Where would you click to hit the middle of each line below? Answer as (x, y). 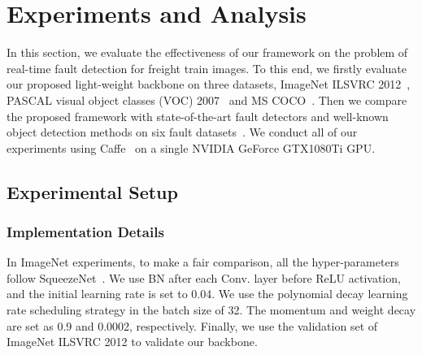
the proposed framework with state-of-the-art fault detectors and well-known (198, 116)
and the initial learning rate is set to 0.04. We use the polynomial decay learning (207, 294)
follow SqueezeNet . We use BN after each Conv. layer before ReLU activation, (204, 277)
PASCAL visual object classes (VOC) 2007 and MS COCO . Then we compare (207, 100)
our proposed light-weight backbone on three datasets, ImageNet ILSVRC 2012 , (209, 84)
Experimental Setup (92, 191)
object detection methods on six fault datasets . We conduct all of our (182, 132)
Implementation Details (85, 231)
